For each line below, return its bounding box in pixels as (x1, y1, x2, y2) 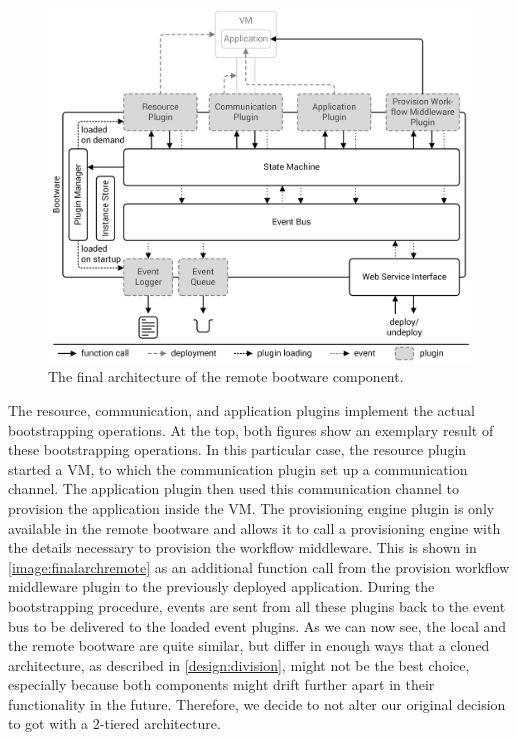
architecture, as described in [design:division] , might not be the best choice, (8, 654, 470, 675)
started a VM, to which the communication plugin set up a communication (8, 458, 468, 479)
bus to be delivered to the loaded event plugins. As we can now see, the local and (8, 615, 507, 636)
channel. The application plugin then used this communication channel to (8, 478, 459, 499)
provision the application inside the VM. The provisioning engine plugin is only (8, 497, 495, 518)
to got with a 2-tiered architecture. (8, 713, 221, 734)
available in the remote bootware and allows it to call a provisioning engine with (8, 517, 501, 538)
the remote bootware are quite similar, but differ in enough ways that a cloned (8, 635, 490, 656)
